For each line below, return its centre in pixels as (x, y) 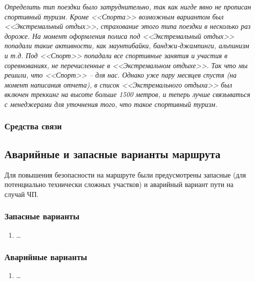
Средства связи (33, 126)
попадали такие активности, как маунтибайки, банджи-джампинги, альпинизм (127, 46)
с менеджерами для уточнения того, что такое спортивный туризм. (111, 104)
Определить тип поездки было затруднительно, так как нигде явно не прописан (128, 6)
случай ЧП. (22, 194)
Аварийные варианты (46, 257)
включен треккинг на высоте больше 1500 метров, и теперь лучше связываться (127, 94)
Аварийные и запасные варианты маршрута (113, 153)
